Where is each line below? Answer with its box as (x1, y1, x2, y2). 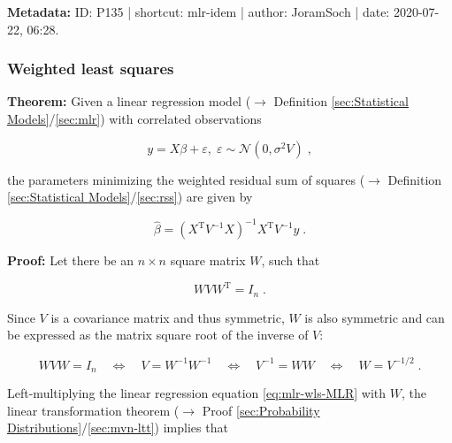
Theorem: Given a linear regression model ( (7, 92, 251, 111)
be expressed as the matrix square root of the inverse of (7, 325, 309, 344)
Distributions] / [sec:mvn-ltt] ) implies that (7, 418, 228, 437)
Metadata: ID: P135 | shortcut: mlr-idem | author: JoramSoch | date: (7, 3, 390, 20)
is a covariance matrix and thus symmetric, (50, 308, 285, 326)
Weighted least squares (7, 57, 174, 80)
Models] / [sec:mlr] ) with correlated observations (7, 110, 262, 127)
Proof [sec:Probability (202, 401, 320, 419)
